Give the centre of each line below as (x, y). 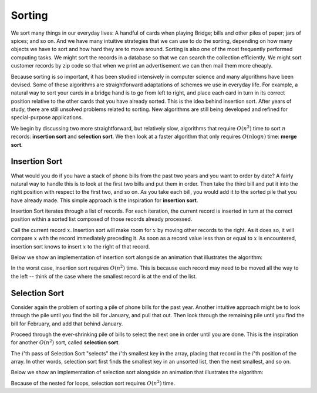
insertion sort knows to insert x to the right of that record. (80, 246)
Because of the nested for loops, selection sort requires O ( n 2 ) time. (93, 383)
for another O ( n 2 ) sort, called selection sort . (65, 342)
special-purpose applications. (47, 117)
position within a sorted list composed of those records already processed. (102, 219)
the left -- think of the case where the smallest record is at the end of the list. (104, 276)
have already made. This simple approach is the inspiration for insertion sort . (104, 200)
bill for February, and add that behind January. (67, 324)
